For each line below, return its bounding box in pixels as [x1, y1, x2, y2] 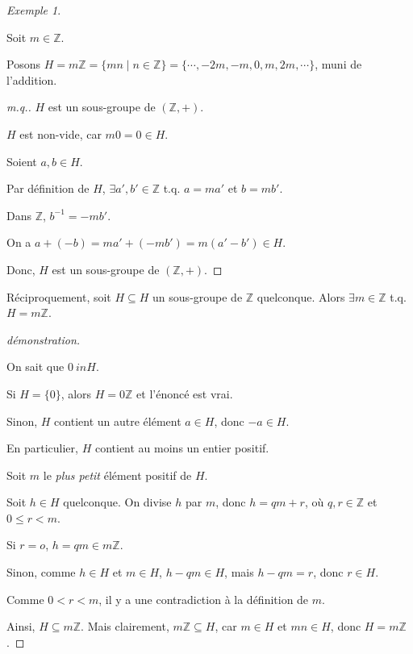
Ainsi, [6, 618, 35, 635]
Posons [6, 56, 40, 73]
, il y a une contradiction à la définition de [98, 590, 309, 607]
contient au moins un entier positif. [94, 439, 269, 456]
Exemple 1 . [6, 2, 61, 18]
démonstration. [6, 331, 81, 348]
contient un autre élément [54, 412, 181, 429]
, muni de [315, 56, 362, 73]
